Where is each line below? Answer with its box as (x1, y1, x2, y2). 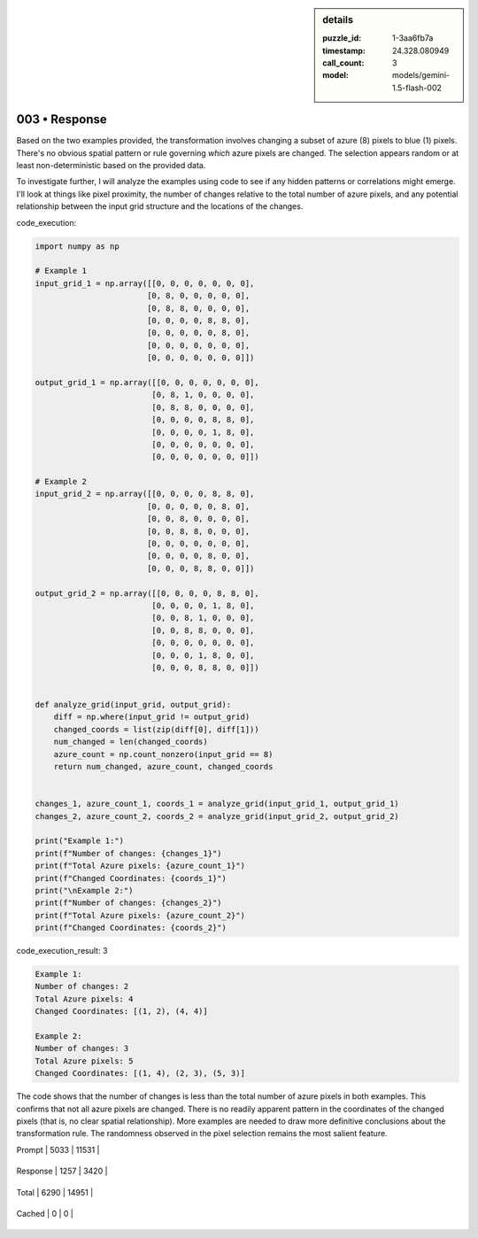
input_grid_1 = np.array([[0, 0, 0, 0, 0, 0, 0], (35, 278, 255, 288)
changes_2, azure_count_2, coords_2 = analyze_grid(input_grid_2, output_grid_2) (35, 811, 400, 821)
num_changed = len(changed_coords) (53, 737, 208, 747)
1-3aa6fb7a (392, 33, 434, 43)
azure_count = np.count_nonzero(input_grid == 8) (53, 749, 274, 759)
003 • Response (16, 112, 108, 128)
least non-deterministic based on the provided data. (16, 160, 206, 171)
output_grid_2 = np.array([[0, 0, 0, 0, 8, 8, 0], (35, 588, 260, 598)
